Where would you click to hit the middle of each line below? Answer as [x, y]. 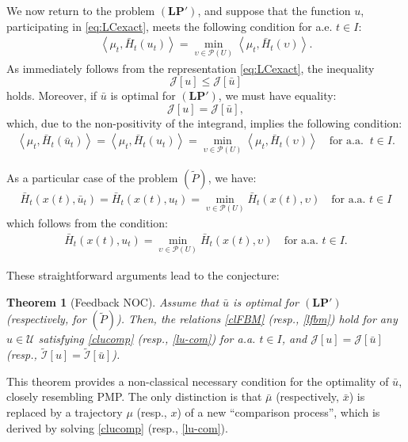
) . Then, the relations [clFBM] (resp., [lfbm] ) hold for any [257, 319]
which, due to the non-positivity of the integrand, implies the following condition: [204, 122]
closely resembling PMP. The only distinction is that [134, 396]
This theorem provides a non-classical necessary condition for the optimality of [198, 381]
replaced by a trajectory [65, 412]
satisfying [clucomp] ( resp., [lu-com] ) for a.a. [147, 339]
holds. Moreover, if [52, 95]
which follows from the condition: [87, 223]
